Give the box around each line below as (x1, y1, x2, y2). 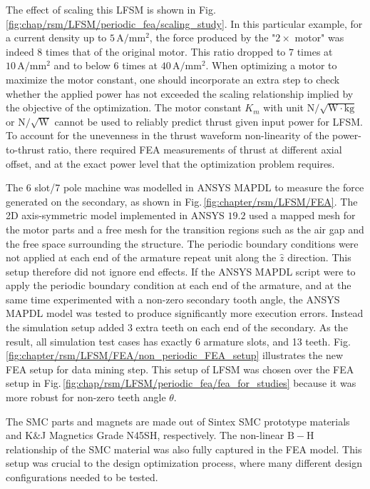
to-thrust (6, 141, 45, 156)
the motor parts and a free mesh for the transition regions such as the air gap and (6, 221, 364, 236)
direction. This (287, 250, 351, 265)
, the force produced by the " (149, 30, 276, 45)
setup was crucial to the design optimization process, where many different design (6, 455, 362, 470)
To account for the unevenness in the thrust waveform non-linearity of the (6, 128, 329, 143)
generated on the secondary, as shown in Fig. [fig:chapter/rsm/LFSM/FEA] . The (6, 193, 358, 208)
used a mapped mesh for (249, 208, 356, 223)
